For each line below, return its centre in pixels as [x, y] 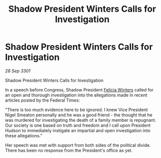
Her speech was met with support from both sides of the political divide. [78, 145]
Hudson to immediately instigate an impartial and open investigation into [78, 130]
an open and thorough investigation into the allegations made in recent [76, 95]
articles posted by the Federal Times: [43, 100]
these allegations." [24, 135]
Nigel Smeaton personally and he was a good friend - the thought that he [79, 115]
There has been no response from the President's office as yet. [69, 150]
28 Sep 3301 [18, 71]
